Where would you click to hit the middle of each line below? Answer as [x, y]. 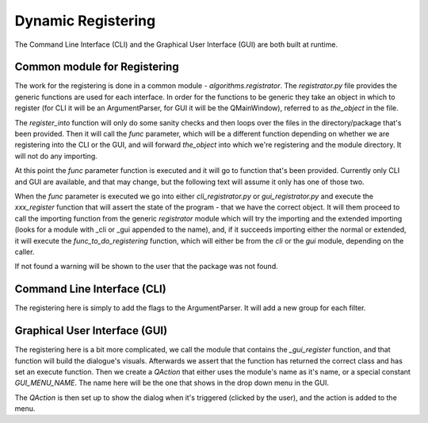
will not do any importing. [56, 156]
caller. [25, 252]
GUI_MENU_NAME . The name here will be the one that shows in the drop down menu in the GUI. [172, 383]
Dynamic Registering [85, 21]
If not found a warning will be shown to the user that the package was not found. [146, 267]
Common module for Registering [97, 67]
